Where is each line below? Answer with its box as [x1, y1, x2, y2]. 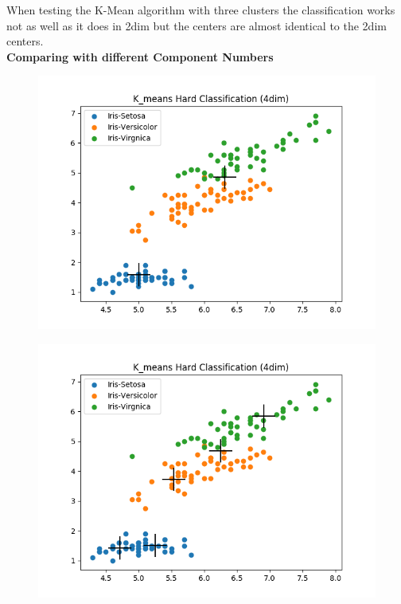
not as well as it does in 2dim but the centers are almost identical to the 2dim [6, 17, 387, 33]
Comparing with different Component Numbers [6, 48, 274, 65]
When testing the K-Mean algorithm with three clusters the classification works [6, 2, 395, 18]
